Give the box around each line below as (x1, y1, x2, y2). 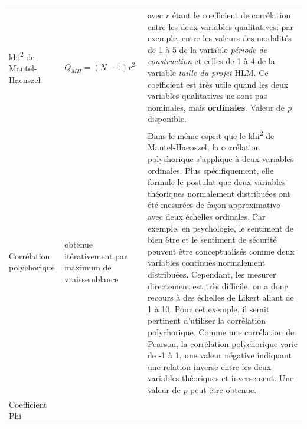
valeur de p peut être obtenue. (147, 383, 257, 395)
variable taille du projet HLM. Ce (147, 66, 269, 78)
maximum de (64, 261, 112, 273)
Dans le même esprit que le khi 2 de (147, 128, 275, 141)
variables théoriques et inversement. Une (147, 372, 294, 384)
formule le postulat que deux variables (147, 176, 286, 188)
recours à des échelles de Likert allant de (147, 291, 294, 303)
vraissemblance (64, 272, 119, 285)
